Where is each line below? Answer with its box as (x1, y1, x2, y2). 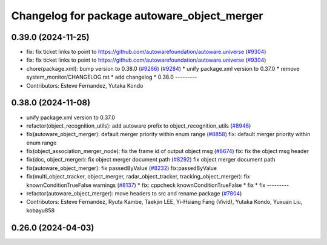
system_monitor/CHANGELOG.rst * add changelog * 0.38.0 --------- (26, 73, 197, 81)
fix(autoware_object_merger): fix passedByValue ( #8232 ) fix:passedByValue (26, 164, 217, 172)
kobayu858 (26, 206, 54, 214)
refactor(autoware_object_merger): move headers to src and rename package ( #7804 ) (26, 190, 242, 197)
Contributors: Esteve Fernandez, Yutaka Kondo (26, 82, 144, 89)
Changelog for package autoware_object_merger (11, 9, 263, 22)
